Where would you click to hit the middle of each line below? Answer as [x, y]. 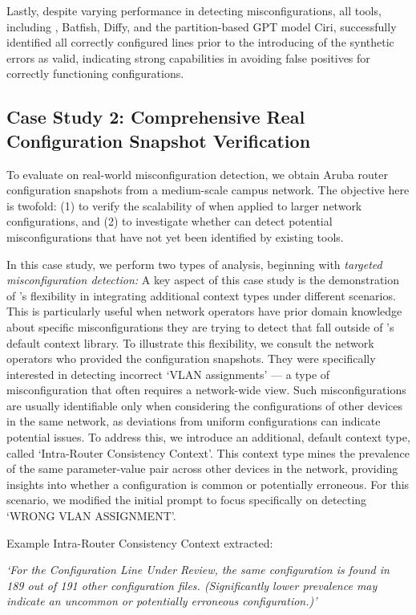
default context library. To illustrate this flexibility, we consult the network [190, 342]
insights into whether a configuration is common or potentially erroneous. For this [208, 484]
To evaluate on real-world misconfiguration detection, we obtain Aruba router [197, 174]
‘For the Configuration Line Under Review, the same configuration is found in [198, 570]
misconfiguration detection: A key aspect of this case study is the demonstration [203, 280]
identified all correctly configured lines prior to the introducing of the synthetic [200, 42]
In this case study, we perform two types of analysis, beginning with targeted [194, 264]
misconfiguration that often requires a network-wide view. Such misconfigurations [206, 390]
